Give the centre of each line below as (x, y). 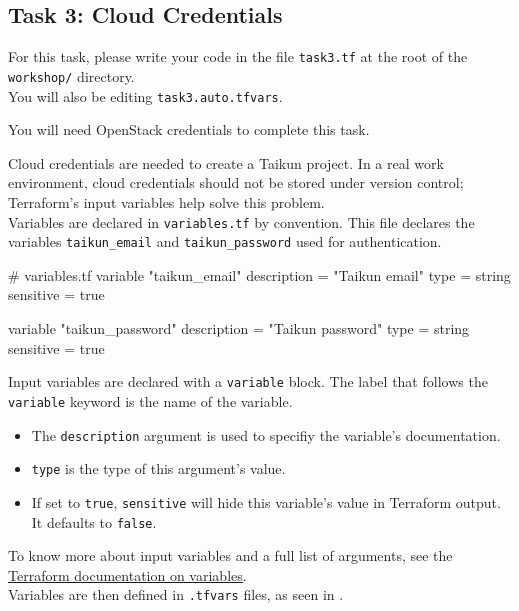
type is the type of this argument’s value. (158, 468)
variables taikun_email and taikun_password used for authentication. (225, 241)
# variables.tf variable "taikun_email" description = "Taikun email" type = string (259, 274)
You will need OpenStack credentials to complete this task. (189, 129)
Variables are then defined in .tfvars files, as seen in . (176, 594)
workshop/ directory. (71, 75)
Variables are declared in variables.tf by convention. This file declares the (241, 221)
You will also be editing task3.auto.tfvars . (145, 95)
